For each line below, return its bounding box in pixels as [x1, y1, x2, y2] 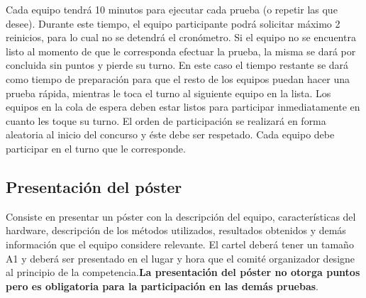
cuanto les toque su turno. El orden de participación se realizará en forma [6, 113, 326, 128]
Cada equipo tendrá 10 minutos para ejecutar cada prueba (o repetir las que [6, 2, 338, 16]
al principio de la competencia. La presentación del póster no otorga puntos [6, 265, 360, 280]
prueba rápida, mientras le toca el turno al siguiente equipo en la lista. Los [6, 85, 331, 100]
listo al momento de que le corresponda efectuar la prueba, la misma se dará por [6, 43, 356, 58]
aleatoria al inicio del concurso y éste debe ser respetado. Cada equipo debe [6, 127, 335, 142]
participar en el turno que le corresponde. [6, 140, 186, 155]
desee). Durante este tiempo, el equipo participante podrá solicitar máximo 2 [6, 16, 340, 31]
